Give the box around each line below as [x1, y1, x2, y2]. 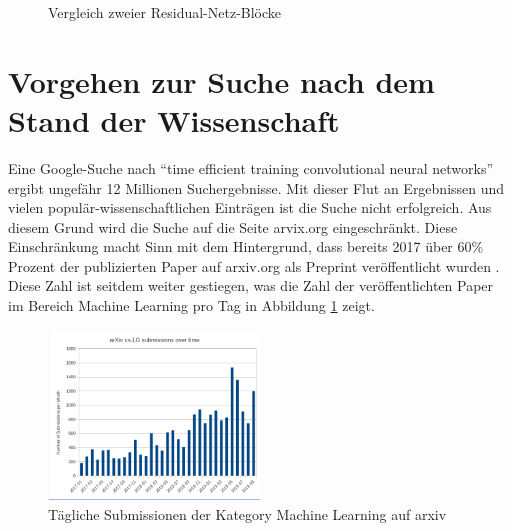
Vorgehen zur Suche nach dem [8, 60, 435, 101]
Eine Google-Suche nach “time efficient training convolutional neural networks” [8, 157, 494, 178]
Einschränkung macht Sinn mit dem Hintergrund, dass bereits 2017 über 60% [8, 236, 484, 257]
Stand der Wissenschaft [8, 99, 340, 140]
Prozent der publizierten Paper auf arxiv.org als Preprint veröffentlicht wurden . [8, 255, 500, 276]
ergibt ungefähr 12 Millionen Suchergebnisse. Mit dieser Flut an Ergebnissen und [8, 177, 505, 198]
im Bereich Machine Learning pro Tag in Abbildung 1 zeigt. [8, 295, 375, 316]
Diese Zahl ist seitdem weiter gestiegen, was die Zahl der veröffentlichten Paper [8, 275, 494, 296]
